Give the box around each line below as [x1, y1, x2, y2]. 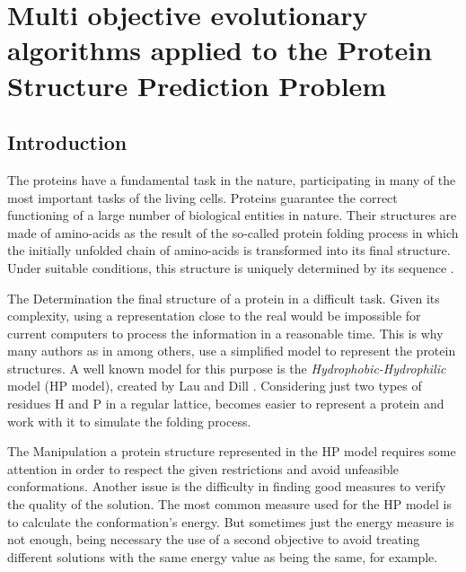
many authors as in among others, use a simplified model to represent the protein [7, 341, 456, 360]
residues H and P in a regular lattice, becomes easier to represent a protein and [7, 394, 444, 413]
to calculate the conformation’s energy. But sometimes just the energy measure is [7, 512, 454, 531]
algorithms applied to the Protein [7, 31, 433, 68]
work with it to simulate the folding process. [7, 411, 251, 430]
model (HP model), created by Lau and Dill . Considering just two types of [7, 376, 422, 395]
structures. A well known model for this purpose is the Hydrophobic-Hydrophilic [7, 358, 446, 377]
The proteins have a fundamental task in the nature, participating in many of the [7, 170, 456, 189]
